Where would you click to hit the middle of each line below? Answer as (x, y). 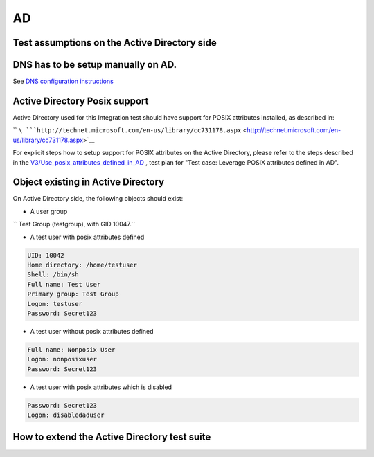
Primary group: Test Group (73, 294)
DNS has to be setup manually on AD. (95, 65)
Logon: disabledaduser (66, 415)
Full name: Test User (64, 284)
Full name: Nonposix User (71, 349)
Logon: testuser (55, 304)
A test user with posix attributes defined (87, 237)
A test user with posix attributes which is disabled (101, 387)
